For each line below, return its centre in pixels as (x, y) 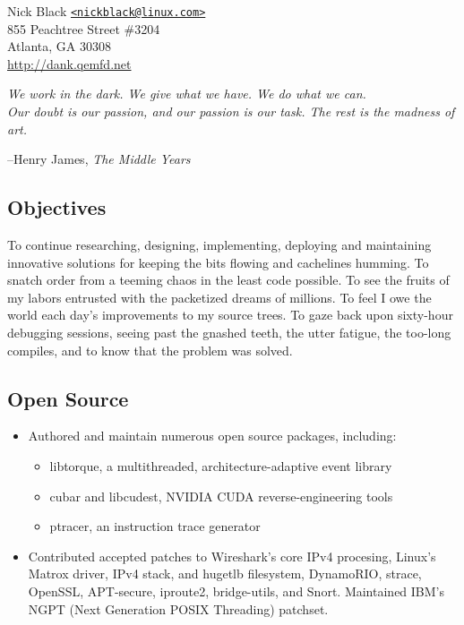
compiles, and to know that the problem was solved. (150, 350)
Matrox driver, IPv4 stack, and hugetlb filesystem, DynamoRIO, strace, (225, 574)
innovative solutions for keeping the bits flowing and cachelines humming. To (218, 262)
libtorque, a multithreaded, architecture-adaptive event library (221, 465)
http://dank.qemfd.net (69, 63)
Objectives (57, 207)
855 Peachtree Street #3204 (84, 28)
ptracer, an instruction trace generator (155, 526)
